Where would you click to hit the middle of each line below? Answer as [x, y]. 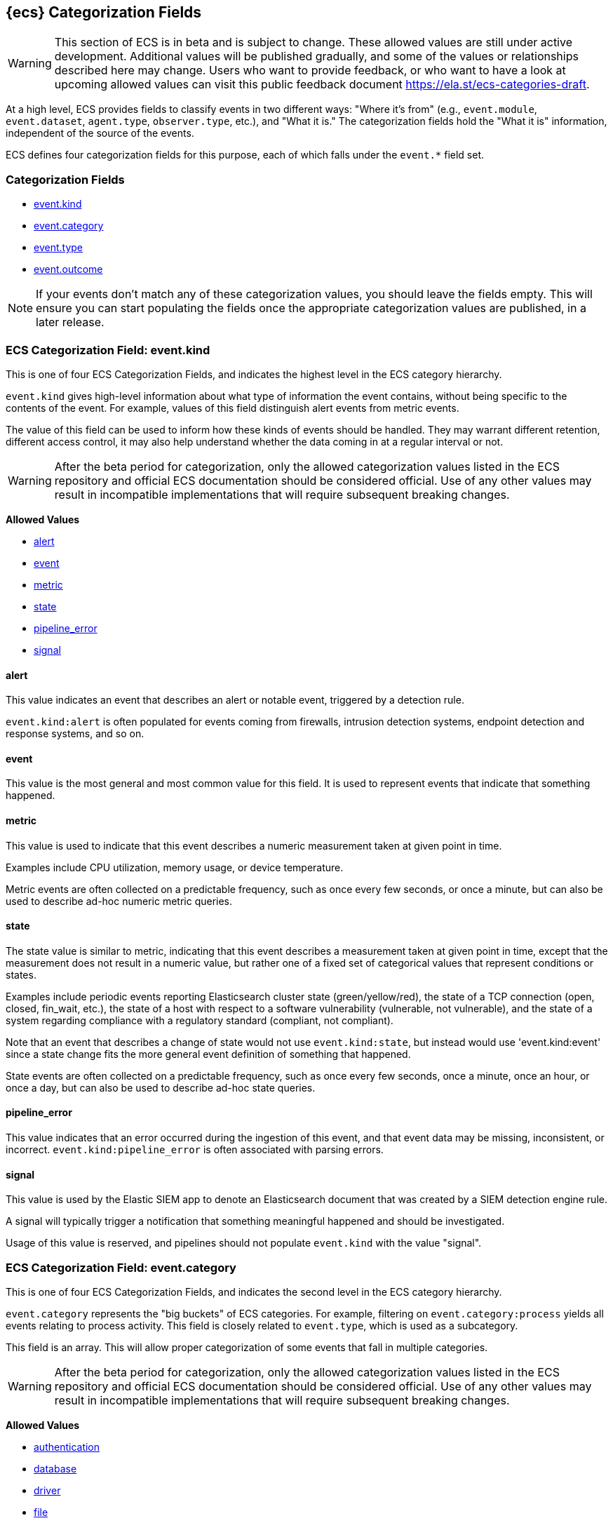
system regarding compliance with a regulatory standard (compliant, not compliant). [200, 1020]
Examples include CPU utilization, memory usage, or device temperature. [175, 867]
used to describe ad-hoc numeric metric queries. [119, 901]
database [55, 1468]
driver [47, 1490]
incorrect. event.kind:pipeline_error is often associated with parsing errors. [195, 1150]
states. [21, 974]
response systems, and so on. [75, 734]
